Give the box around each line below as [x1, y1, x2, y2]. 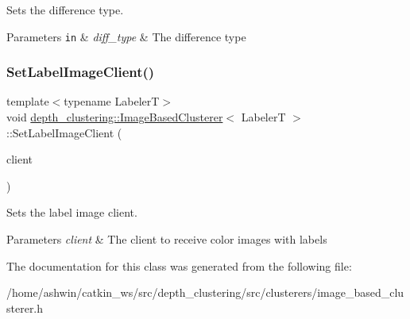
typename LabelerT [64, 93, 160, 110]
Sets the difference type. [6, 2, 124, 17]
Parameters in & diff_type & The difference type [6, 28, 246, 44]
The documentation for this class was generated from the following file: [6, 257, 352, 274]
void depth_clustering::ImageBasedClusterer [6, 109, 223, 125]
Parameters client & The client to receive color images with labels [6, 231, 327, 248]
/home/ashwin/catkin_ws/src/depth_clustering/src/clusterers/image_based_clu [6, 284, 404, 301]
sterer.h [6, 299, 44, 316]
